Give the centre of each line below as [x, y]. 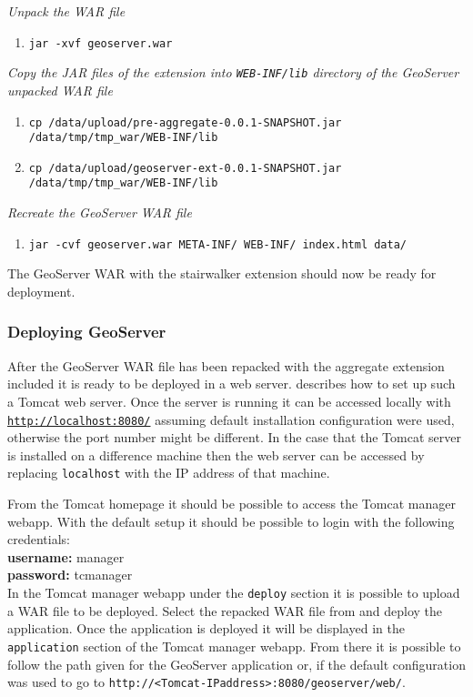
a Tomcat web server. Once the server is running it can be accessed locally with [229, 401]
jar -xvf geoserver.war [101, 43]
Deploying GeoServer [87, 332]
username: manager [66, 556]
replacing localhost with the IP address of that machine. [169, 473]
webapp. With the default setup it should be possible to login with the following [231, 521]
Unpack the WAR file [66, 11]
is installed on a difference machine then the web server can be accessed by [216, 455]
